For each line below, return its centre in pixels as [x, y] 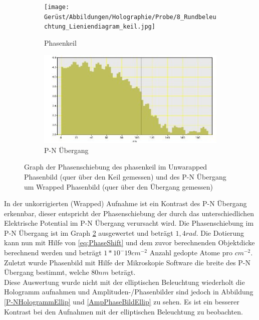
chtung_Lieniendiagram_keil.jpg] [100, 27]
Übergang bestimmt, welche [47, 272]
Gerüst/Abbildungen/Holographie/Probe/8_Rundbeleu [130, 17]
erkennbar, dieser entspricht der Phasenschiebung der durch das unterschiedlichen [129, 213]
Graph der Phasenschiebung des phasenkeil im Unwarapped [116, 167]
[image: [57, 7]
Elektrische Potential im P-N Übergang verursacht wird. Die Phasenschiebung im [129, 223]
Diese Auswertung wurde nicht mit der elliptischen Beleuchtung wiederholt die [124, 282]
